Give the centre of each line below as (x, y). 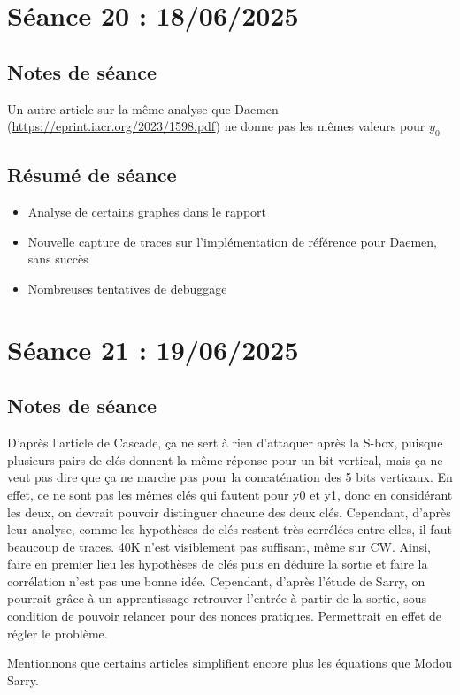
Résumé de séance (92, 175)
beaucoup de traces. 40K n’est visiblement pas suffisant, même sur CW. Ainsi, (219, 546)
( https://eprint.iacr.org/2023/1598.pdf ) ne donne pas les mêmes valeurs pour (216, 126)
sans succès (58, 259)
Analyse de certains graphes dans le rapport (147, 212)
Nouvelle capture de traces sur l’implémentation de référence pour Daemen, (232, 241)
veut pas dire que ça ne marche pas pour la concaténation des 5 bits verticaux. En (230, 477)
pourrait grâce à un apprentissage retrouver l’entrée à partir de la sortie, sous (217, 598)
